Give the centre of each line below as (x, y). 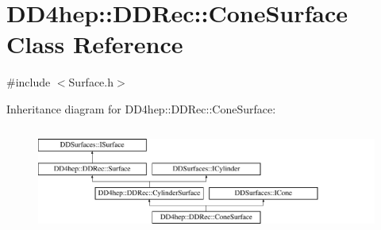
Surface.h (91, 82)
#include (29, 82)
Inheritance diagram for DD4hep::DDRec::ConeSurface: (141, 108)
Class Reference (95, 44)
